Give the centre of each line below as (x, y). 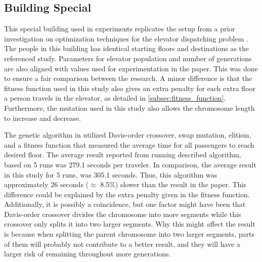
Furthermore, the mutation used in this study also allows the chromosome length (129, 107)
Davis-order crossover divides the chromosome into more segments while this (123, 214)
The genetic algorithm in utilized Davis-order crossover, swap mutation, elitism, (128, 135)
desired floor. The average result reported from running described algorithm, (123, 155)
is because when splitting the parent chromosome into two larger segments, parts (129, 234)
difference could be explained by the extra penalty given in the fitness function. (127, 194)
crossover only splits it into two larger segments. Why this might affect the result (130, 224)
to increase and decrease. (42, 118)
